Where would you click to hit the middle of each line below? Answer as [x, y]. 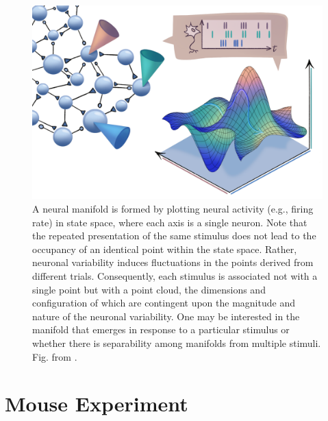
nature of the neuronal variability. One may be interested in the [166, 316]
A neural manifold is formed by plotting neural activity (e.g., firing [173, 208]
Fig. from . [55, 356]
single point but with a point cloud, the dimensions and [149, 289]
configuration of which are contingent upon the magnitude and [164, 303]
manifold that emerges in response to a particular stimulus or [161, 329]
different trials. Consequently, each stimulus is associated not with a [175, 275]
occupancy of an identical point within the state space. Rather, [165, 249]
